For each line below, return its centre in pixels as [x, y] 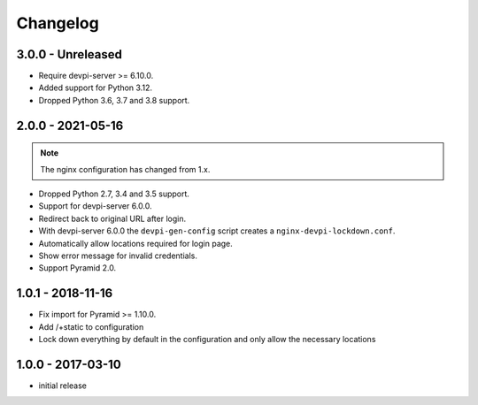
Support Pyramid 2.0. [77, 268]
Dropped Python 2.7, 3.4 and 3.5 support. [114, 194]
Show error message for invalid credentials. [118, 256]
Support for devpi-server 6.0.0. [95, 206]
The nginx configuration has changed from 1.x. [125, 169]
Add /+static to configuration [91, 326]
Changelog [58, 23]
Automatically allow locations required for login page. [136, 243]
